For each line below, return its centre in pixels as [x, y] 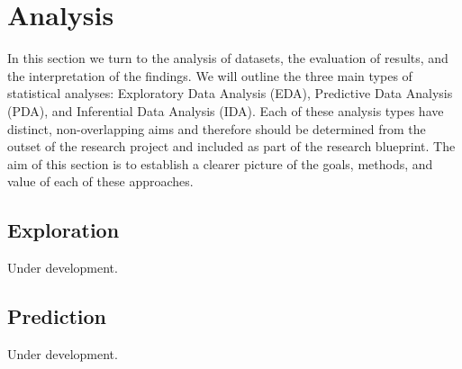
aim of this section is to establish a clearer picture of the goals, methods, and [220, 163]
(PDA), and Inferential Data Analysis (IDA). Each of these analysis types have [226, 110]
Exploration [63, 230]
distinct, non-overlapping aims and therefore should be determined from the [217, 128]
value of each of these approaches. [100, 181]
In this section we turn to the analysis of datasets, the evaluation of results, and [228, 58]
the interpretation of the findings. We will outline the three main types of [210, 75]
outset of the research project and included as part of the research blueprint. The [231, 146]
